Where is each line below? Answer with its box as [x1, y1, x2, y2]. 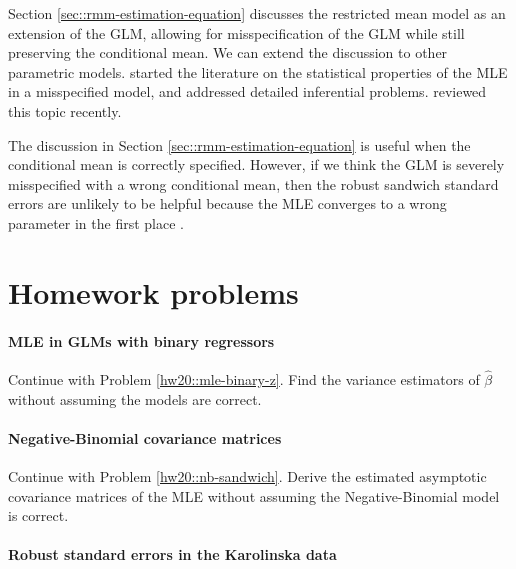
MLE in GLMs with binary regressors [8, 330, 275, 351]
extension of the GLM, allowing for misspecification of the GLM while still [8, 22, 465, 43]
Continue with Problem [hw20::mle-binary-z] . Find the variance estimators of [8, 368, 480, 389]
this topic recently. [8, 100, 122, 121]
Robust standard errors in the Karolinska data [8, 544, 337, 565]
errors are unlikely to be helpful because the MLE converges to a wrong [8, 193, 447, 214]
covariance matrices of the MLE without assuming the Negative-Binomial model [8, 485, 500, 506]
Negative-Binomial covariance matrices [8, 427, 282, 448]
